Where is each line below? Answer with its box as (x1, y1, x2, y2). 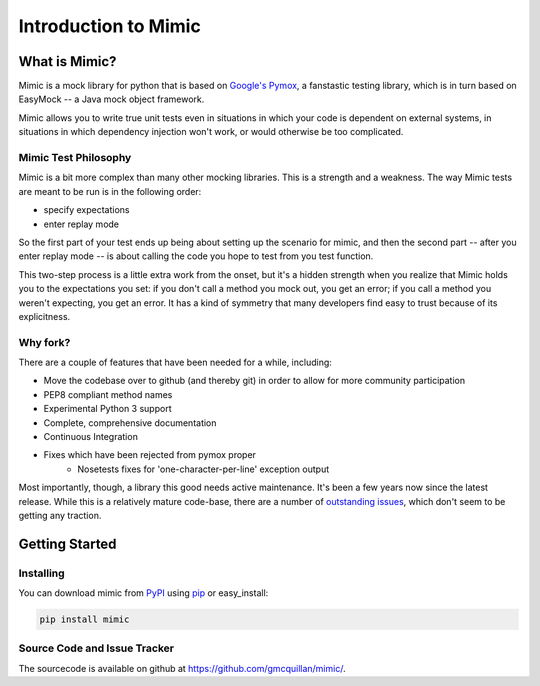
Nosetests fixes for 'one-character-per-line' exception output (77, 463, 330, 475)
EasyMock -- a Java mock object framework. (18, 93, 205, 105)
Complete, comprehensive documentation (43, 416, 217, 429)
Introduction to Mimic (18, 15, 202, 37)
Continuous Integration (43, 430, 139, 442)
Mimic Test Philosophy (18, 151, 132, 164)
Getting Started (18, 535, 117, 552)
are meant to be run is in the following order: (18, 185, 202, 197)
